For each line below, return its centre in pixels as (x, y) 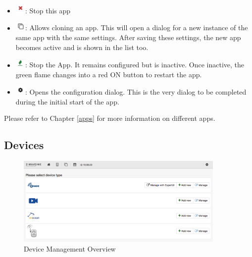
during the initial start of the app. (67, 101)
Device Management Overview (70, 248)
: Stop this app (48, 10)
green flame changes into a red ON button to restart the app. (109, 75)
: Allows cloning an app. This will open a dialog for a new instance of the (137, 27)
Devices (24, 145)
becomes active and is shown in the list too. (82, 47)
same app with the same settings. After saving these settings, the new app (128, 37)
